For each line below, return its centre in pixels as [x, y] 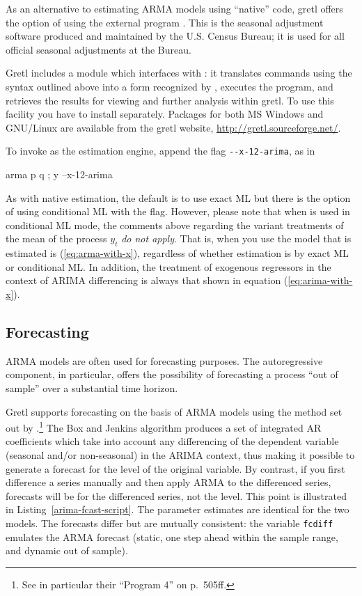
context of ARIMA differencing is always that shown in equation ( [147, 280]
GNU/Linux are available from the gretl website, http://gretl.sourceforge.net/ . [173, 127]
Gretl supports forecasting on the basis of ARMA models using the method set [174, 411]
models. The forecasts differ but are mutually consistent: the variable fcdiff [170, 523]
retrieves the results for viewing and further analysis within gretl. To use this [170, 100]
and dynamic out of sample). [67, 550]
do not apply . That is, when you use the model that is [236, 238]
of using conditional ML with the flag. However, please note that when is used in [178, 211]
